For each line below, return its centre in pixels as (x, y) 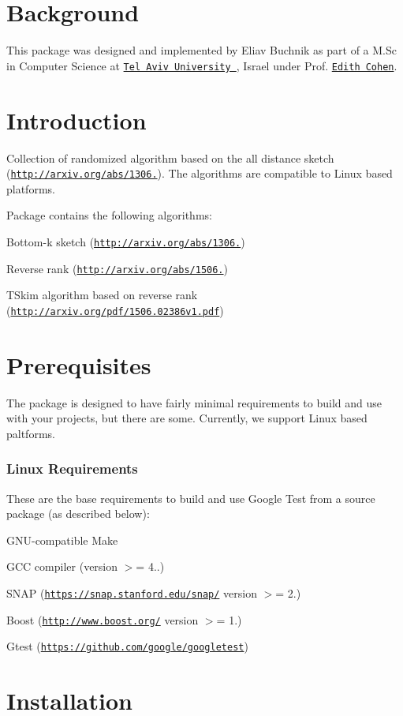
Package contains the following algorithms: (109, 215)
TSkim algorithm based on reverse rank (102, 295)
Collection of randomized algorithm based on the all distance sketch (170, 157)
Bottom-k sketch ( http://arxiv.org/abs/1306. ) (126, 241)
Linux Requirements (72, 469)
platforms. (31, 188)
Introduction (76, 120)
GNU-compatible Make (62, 540)
